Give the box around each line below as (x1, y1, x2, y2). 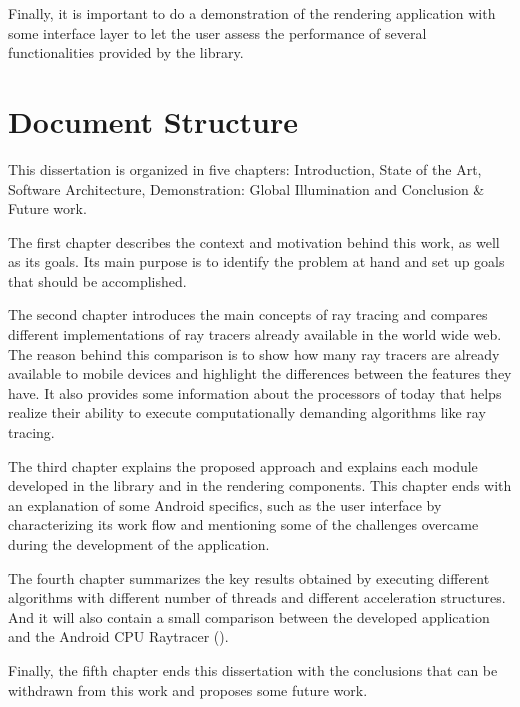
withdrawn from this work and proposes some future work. (8, 679, 368, 700)
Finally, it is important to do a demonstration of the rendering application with (8, 3, 496, 23)
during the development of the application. (8, 534, 270, 554)
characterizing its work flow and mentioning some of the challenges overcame (8, 514, 479, 535)
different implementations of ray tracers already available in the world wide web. (8, 324, 502, 345)
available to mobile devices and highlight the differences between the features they (8, 363, 512, 384)
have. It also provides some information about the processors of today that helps (8, 382, 502, 403)
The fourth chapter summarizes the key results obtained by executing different (8, 567, 490, 588)
